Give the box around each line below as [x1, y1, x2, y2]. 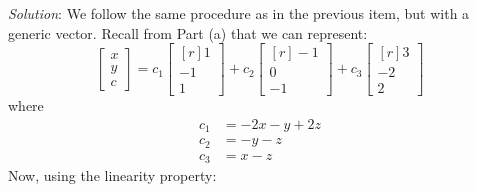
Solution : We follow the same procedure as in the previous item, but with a [8, 3, 470, 23]
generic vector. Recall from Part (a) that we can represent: [8, 22, 368, 43]
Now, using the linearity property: [8, 165, 217, 186]
